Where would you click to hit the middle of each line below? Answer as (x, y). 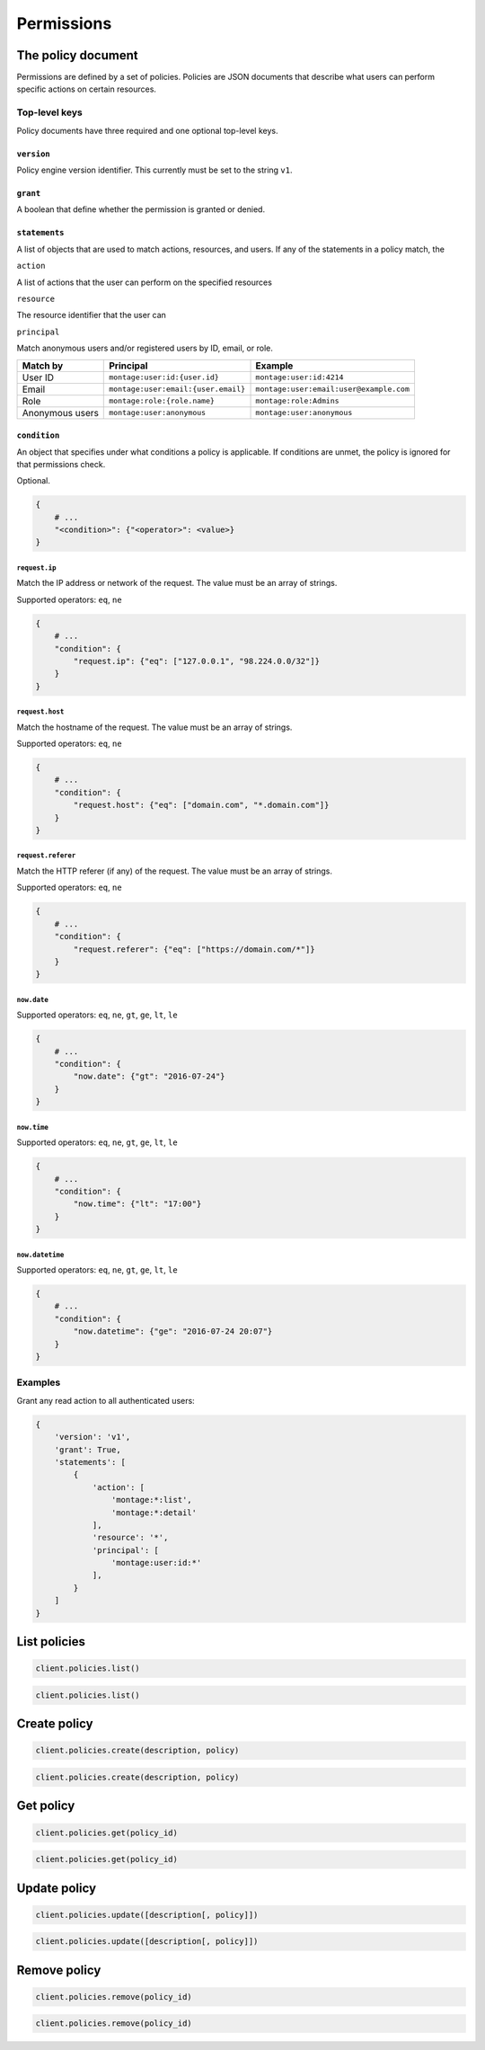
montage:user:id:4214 (300, 377)
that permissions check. (61, 464)
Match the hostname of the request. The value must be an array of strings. (154, 727)
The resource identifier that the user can (91, 315)
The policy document (77, 55)
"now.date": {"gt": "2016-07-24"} (149, 1077)
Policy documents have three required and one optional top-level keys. (147, 130)
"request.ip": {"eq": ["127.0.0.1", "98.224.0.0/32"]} (197, 661)
